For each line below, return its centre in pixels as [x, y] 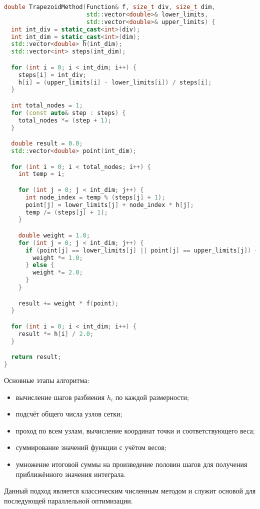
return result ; [36, 357]
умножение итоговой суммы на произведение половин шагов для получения [131, 464]
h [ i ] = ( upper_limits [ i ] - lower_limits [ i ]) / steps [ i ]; [115, 82]
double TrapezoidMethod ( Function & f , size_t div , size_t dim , [110, 7]
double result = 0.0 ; [47, 144]
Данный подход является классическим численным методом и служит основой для [130, 491]
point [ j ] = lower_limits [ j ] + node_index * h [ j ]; [109, 205]
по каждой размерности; [152, 397]
